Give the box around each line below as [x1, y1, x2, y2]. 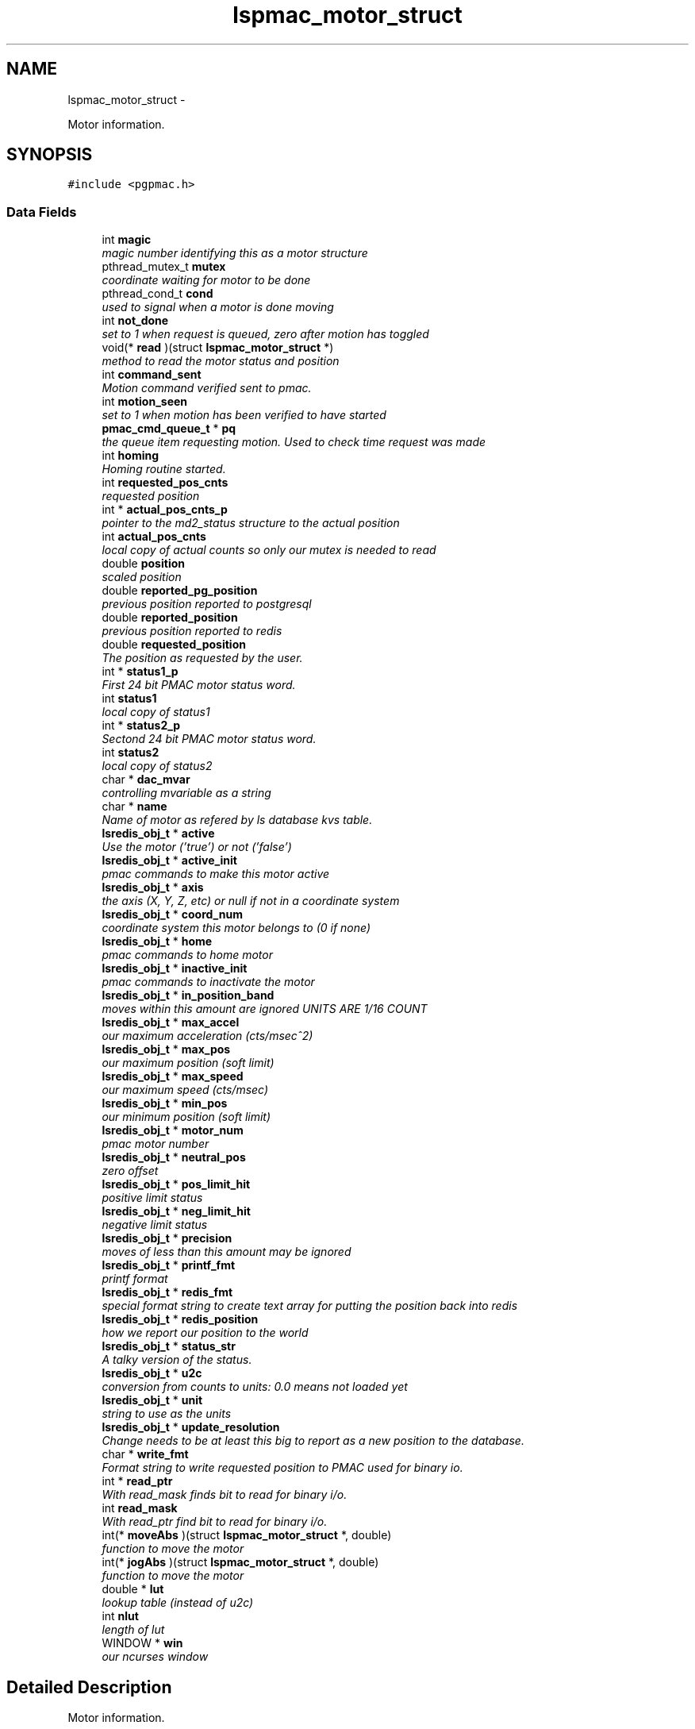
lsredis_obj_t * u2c [102, 1366, 202, 1381]
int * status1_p [102, 664, 179, 679]
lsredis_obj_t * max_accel [102, 1015, 240, 1030]
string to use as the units [102, 1407, 232, 1421]
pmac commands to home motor [102, 948, 274, 962]
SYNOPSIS [6, 144, 93, 165]
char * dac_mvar [102, 772, 190, 787]
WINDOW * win [102, 1636, 183, 1650]
